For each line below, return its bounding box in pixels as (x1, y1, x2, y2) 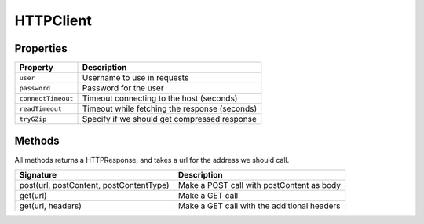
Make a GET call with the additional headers (177, 200, 341, 211)
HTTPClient (14, 12, 92, 29)
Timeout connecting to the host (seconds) (82, 93, 238, 104)
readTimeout (19, 105, 62, 113)
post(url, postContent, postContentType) (19, 179, 170, 190)
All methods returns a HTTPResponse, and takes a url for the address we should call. (14, 155, 290, 164)
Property (19, 62, 54, 73)
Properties (14, 42, 68, 55)
